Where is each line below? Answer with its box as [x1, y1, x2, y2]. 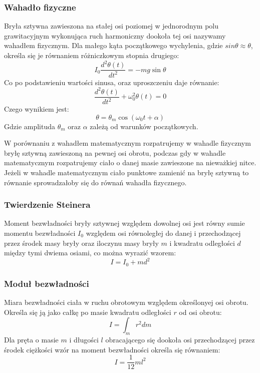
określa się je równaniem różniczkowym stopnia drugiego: [4, 50, 179, 60]
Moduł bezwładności [4, 277, 89, 289]
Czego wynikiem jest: [4, 104, 69, 114]
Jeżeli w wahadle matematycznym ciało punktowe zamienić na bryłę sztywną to [4, 167, 249, 177]
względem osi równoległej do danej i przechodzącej [86, 227, 241, 238]
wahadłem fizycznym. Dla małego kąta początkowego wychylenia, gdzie [4, 40, 223, 51]
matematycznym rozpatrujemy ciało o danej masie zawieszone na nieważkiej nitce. [4, 157, 256, 168]
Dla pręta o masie [4, 334, 59, 344]
